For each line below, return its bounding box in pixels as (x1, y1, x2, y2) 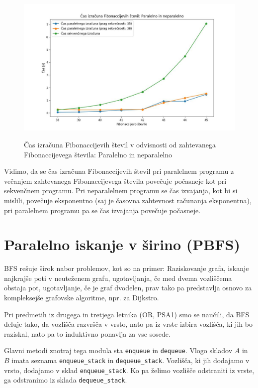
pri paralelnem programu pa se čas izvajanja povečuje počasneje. (4, 205, 201, 215)
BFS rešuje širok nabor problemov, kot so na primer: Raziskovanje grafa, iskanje (4, 263, 249, 273)
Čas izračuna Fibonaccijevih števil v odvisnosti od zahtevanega (24, 139, 216, 149)
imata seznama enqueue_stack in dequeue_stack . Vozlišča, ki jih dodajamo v (11, 355, 250, 366)
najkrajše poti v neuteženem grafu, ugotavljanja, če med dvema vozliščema (4, 272, 232, 283)
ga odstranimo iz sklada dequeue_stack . (4, 375, 127, 385)
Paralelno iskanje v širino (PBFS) (4, 234, 240, 255)
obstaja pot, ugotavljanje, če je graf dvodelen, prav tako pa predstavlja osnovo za (4, 282, 252, 293)
